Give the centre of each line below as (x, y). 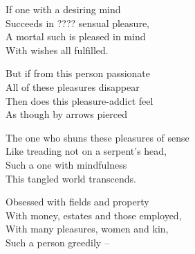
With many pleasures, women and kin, (87, 229)
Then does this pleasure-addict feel (80, 100)
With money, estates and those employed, (94, 215)
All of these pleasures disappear (73, 86)
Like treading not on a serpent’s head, (86, 151)
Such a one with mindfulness (66, 164)
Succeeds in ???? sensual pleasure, (77, 23)
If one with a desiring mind (63, 9)
